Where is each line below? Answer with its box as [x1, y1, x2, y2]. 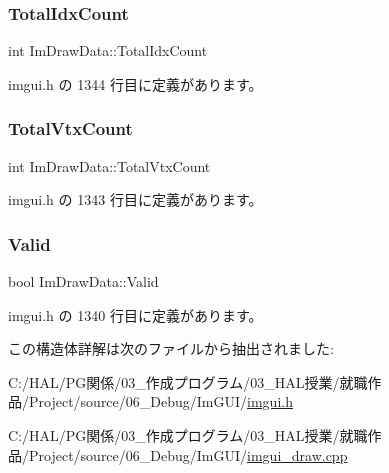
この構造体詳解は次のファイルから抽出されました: [8, 338, 334, 359]
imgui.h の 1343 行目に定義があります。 [8, 189, 263, 210]
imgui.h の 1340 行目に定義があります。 [8, 304, 263, 325]
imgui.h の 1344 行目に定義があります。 [8, 73, 263, 94]
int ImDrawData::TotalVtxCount [8, 155, 211, 176]
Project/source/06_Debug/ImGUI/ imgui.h [28, 391, 293, 412]
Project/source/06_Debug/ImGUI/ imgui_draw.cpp [28, 444, 348, 465]
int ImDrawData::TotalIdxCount [8, 40, 208, 61]
